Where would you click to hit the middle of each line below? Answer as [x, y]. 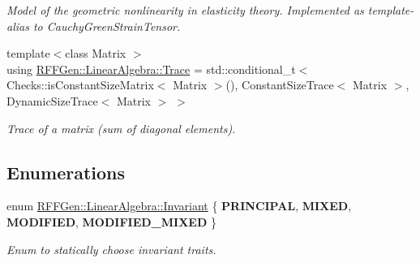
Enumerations [66, 172]
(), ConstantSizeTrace [280, 85]
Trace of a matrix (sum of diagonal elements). [121, 128]
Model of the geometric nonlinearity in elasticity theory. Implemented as [185, 10]
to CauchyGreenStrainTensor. [107, 26]
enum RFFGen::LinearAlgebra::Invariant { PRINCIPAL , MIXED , [179, 206]
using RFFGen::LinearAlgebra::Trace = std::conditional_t [151, 69]
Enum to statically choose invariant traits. [111, 249]
